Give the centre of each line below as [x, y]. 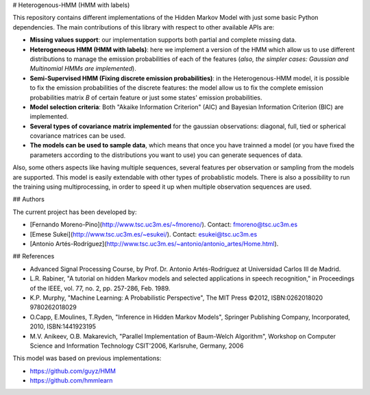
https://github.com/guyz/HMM [73, 371]
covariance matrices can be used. [78, 136]
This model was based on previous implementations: [87, 358]
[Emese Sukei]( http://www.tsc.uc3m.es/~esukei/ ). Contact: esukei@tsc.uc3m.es [144, 234]
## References [34, 256]
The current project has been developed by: [75, 212]
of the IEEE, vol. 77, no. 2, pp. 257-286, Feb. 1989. [100, 288]
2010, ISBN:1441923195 [63, 326]
